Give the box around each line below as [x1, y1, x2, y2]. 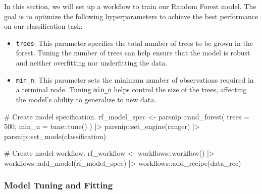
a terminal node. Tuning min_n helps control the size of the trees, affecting [16, 84, 247, 95]
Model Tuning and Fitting [4, 179, 113, 191]
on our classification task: [4, 21, 83, 31]
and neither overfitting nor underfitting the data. [16, 57, 168, 68]
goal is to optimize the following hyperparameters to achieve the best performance [4, 11, 258, 21]
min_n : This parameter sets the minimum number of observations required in [16, 74, 254, 85]
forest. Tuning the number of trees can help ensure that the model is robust [16, 47, 250, 58]
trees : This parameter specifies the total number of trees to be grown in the [16, 37, 253, 48]
